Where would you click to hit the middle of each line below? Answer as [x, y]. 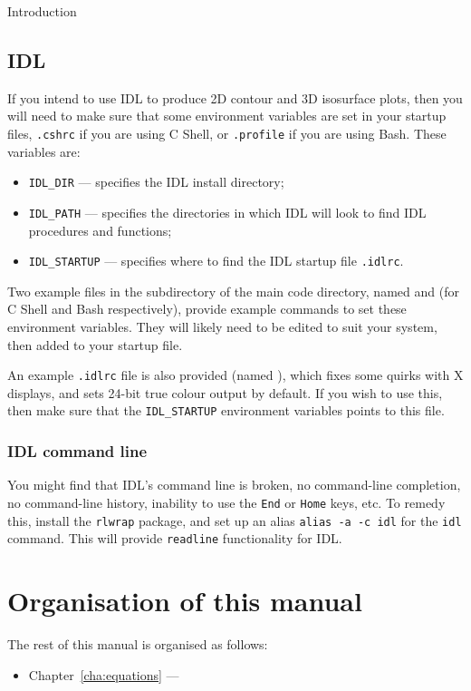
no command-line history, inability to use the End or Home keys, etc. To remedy [226, 502]
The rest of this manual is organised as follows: [138, 643]
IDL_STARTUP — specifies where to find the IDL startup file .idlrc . [216, 261]
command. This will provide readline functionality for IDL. [175, 538]
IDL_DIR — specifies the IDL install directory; [156, 182]
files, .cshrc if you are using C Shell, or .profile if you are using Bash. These [227, 133]
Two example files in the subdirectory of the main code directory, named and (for [233, 291]
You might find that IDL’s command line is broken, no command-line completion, [234, 485]
